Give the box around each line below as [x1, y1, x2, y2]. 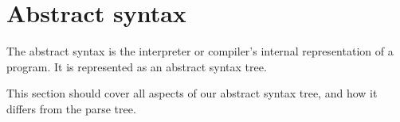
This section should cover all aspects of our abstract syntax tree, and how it [6, 85, 378, 101]
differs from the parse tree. [6, 100, 136, 116]
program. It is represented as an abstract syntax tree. [6, 58, 267, 74]
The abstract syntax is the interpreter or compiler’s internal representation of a [6, 43, 394, 59]
